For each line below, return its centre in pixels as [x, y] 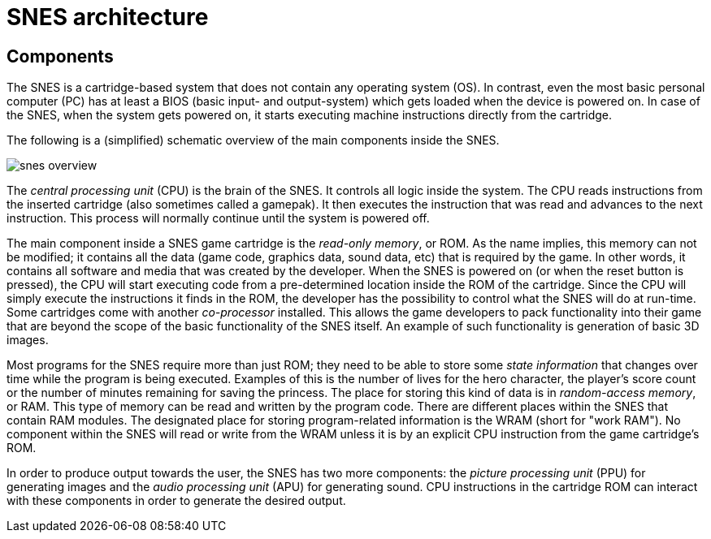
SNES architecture [108, 17]
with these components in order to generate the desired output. [176, 501]
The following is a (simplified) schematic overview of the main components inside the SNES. [253, 140]
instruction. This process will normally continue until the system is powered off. [218, 218]
